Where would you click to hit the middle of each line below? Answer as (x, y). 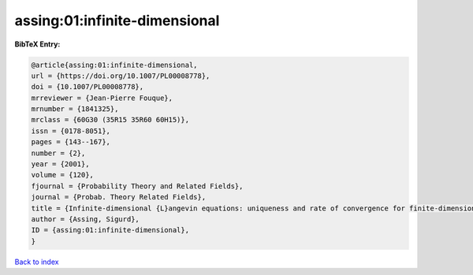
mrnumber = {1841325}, (75, 109)
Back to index (37, 262)
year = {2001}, (60, 164)
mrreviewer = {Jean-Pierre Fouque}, (102, 98)
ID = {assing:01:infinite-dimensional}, (110, 230)
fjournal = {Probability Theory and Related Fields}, (137, 186)
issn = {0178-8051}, (71, 131)
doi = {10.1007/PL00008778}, (88, 87)
